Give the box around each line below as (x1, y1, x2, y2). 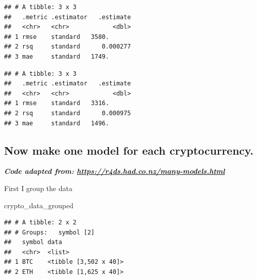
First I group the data (4, 182, 72, 193)
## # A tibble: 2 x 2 (4, 219, 77, 226)
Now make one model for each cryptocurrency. (4, 142, 253, 158)
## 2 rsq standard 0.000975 (4, 109, 131, 117)
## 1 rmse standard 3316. (4, 100, 109, 107)
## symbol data (4, 239, 62, 246)
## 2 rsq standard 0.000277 (4, 43, 131, 51)
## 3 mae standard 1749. (4, 53, 109, 60)
